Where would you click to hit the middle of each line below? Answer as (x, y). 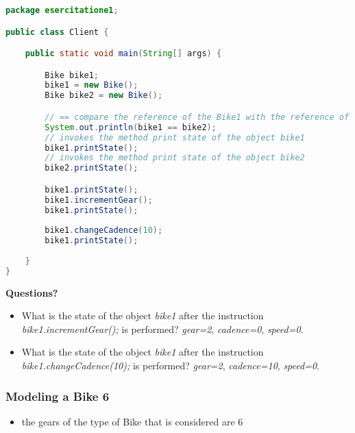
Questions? (32, 292)
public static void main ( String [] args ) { (123, 54)
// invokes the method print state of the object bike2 (175, 158)
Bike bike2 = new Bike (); (104, 96)
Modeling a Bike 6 (58, 396)
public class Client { (57, 32)
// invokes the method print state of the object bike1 (175, 137)
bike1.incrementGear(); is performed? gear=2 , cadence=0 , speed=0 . (162, 329)
